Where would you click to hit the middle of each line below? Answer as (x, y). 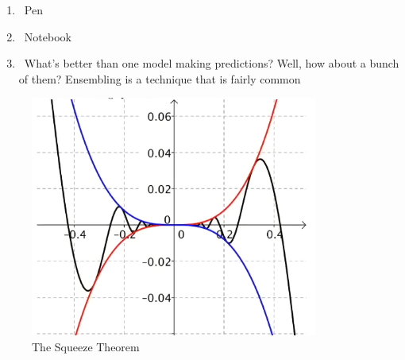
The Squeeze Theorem (86, 346)
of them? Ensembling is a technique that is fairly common (160, 78)
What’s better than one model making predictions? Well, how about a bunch (212, 63)
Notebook (48, 36)
